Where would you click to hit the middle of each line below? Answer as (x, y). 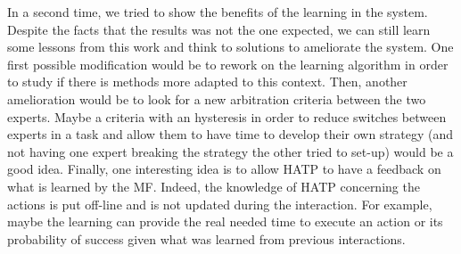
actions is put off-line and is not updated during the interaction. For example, (220, 204)
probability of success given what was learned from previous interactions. (206, 238)
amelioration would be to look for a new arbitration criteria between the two (217, 98)
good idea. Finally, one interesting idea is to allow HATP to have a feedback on (224, 169)
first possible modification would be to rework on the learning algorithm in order (228, 64)
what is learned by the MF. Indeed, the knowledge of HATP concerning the (214, 186)
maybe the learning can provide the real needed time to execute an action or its (225, 221)
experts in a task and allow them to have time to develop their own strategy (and (230, 134)
